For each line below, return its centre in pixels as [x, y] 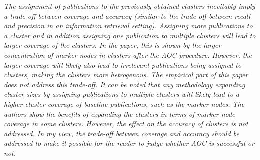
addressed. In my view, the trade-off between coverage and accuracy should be [121, 133]
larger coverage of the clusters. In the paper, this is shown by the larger [112, 45]
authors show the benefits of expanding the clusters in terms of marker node [119, 114]
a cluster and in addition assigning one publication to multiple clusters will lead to [130, 35]
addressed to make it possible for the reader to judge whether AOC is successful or [129, 143]
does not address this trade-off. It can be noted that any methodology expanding [124, 84]
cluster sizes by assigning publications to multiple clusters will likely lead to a [121, 94]
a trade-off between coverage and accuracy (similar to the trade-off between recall [127, 16]
